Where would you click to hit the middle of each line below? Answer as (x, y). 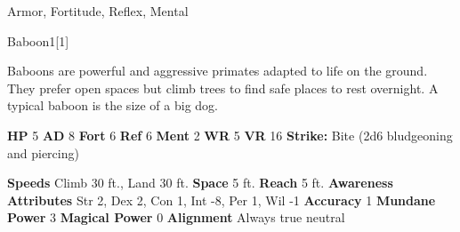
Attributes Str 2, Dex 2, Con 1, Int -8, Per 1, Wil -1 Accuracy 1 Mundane (222, 200)
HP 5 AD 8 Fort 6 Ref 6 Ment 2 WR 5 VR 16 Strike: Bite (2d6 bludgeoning (230, 135)
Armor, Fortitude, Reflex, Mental (98, 11)
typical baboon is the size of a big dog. (113, 105)
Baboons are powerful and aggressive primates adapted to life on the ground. (218, 71)
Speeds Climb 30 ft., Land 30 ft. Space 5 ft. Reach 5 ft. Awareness (200, 183)
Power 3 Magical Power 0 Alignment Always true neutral (176, 217)
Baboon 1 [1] (38, 40)
